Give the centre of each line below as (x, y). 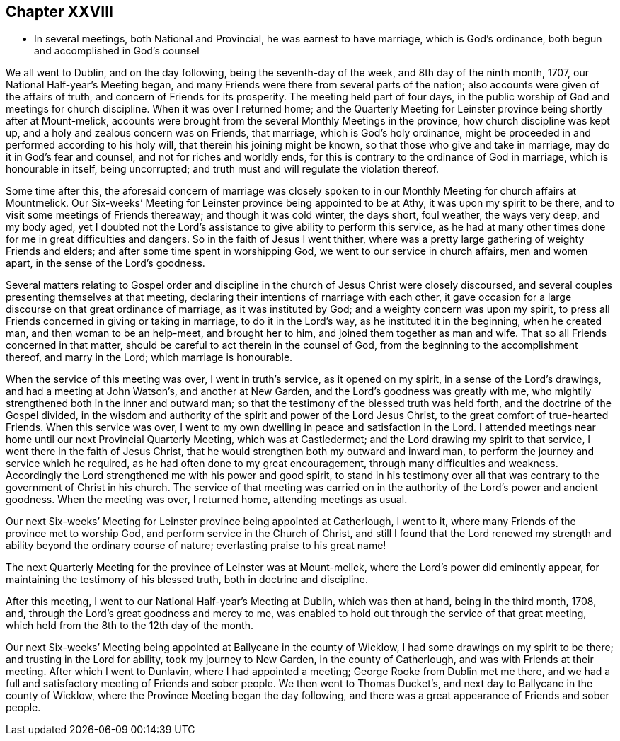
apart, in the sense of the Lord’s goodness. (105, 263)
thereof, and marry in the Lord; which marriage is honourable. (149, 357)
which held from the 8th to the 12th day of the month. (130, 626)
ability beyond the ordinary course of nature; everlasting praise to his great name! (196, 546)
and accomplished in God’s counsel (117, 51)
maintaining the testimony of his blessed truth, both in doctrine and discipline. (187, 580)
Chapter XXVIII (59, 12)
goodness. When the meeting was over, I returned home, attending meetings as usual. (207, 500)
